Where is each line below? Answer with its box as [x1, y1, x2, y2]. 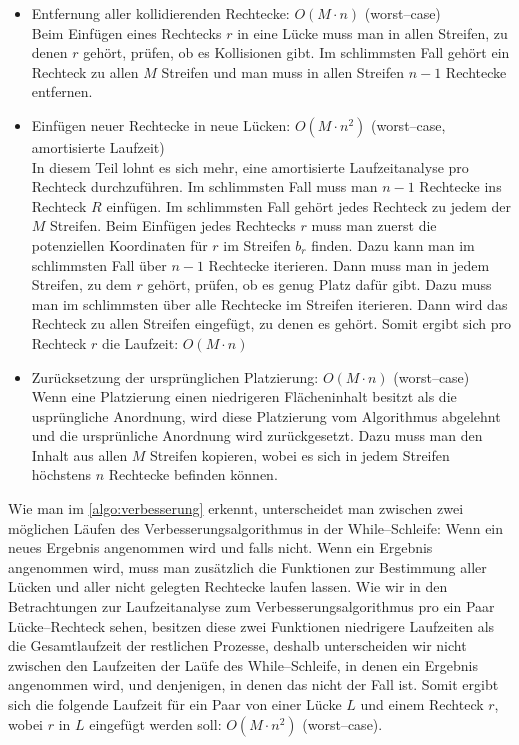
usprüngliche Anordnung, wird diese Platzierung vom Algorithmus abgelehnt [31, 405, 501, 426]
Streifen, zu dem [31, 274, 132, 295]
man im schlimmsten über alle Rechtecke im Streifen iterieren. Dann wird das [31, 293, 508, 314]
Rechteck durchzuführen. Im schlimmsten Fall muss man [31, 176, 378, 197]
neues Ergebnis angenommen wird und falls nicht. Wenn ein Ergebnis [8, 537, 433, 558]
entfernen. [31, 81, 93, 102]
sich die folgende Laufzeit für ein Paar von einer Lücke [8, 694, 342, 714]
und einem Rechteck [360, 694, 484, 714]
